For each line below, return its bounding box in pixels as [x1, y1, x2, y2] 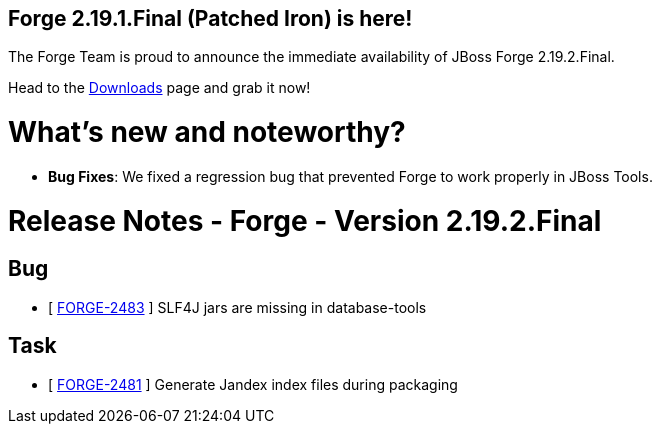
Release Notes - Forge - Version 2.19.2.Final [8, 203, 602, 238]
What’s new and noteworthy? [8, 115, 406, 150]
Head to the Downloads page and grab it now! [8, 79, 311, 97]
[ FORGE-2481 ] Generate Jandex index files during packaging [48, 375, 458, 393]
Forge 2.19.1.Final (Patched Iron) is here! [8, 6, 413, 31]
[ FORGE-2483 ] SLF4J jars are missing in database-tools [48, 298, 427, 316]
